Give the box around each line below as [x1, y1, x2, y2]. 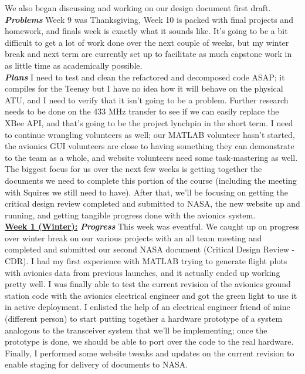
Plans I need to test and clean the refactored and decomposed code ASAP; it [5, 70, 285, 83]
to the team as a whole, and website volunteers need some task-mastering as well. [5, 151, 298, 163]
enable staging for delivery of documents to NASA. [5, 358, 188, 370]
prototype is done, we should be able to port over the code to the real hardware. [5, 335, 294, 348]
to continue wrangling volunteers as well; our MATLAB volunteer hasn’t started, [5, 128, 295, 140]
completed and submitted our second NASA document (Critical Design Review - [5, 243, 295, 255]
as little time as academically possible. [5, 59, 143, 71]
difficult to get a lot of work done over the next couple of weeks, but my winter [5, 36, 289, 48]
